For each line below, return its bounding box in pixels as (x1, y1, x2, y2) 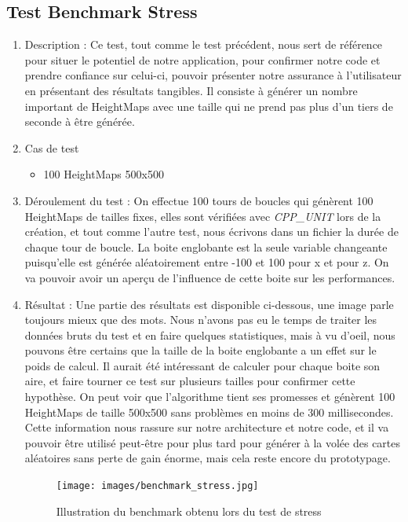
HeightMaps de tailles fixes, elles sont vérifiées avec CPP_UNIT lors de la (24, 208, 381, 224)
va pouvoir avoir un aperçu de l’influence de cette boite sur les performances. (24, 269, 395, 285)
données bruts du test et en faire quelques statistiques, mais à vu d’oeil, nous (24, 326, 395, 343)
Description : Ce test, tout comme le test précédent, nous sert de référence (24, 36, 383, 53)
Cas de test (24, 139, 79, 156)
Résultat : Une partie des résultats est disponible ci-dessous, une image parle (24, 296, 394, 312)
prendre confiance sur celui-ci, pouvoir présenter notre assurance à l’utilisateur (24, 67, 402, 83)
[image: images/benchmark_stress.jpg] (56, 480, 259, 492)
